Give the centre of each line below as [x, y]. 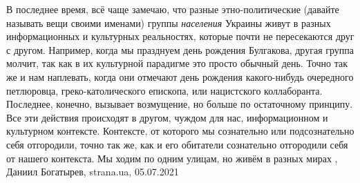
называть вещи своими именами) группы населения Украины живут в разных [169, 22]
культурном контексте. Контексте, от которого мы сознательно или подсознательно [180, 131]
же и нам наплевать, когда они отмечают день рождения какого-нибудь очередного [180, 76]
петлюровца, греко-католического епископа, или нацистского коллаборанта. [164, 90]
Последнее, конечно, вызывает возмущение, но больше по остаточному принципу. [180, 104]
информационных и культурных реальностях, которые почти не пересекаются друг [180, 36]
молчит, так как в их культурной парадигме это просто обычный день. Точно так [177, 63]
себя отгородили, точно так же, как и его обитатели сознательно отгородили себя [177, 144]
